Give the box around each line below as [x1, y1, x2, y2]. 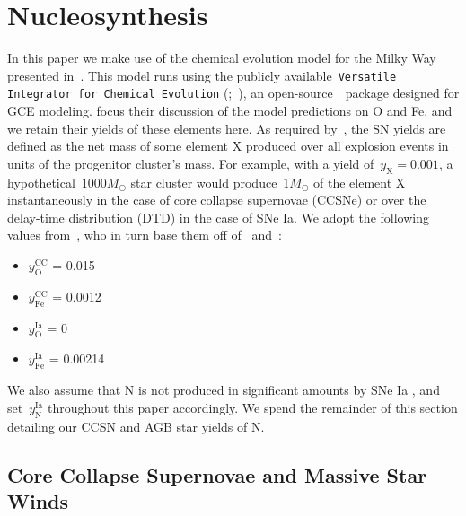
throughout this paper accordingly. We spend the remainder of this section [47, 398, 458, 416]
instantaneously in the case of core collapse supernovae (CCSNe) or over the [7, 190, 426, 209]
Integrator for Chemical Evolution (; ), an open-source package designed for [7, 83, 460, 102]
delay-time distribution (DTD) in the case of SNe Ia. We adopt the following [7, 207, 429, 226]
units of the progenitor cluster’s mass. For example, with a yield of [7, 153, 374, 172]
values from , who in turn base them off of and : [7, 225, 282, 244]
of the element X [313, 172, 406, 191]
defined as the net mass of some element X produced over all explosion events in [7, 136, 449, 155]
